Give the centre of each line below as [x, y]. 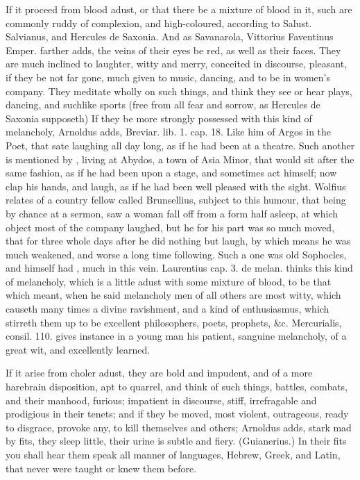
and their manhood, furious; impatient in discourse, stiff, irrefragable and [161, 400]
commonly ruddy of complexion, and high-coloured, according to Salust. [159, 23]
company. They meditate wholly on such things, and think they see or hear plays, [179, 91]
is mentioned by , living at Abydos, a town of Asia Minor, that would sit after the [180, 159]
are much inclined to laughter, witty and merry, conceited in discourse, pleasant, [176, 64]
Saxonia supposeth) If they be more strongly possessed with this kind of [159, 118]
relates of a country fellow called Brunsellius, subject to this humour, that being [176, 200]
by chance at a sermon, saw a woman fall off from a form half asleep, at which [172, 213]
